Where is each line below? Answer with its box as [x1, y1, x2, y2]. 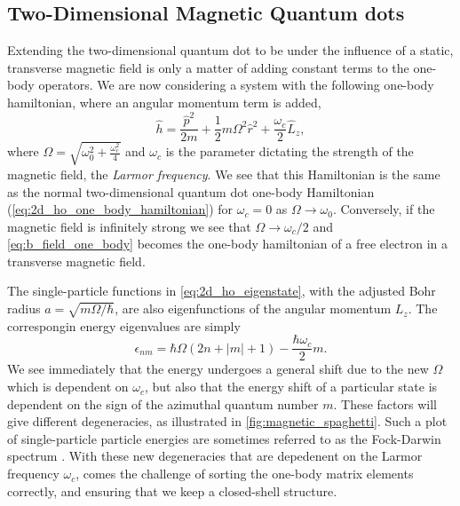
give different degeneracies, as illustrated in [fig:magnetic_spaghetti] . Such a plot [7, 412, 448, 431]
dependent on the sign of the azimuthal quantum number [7, 394, 319, 413]
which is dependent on [7, 377, 129, 396]
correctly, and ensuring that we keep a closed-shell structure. [7, 481, 337, 500]
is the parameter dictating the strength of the [165, 142, 414, 161]
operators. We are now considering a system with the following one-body [38, 75, 434, 94]
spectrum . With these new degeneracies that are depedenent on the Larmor [7, 447, 423, 465]
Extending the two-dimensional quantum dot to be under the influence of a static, [7, 41, 454, 59]
